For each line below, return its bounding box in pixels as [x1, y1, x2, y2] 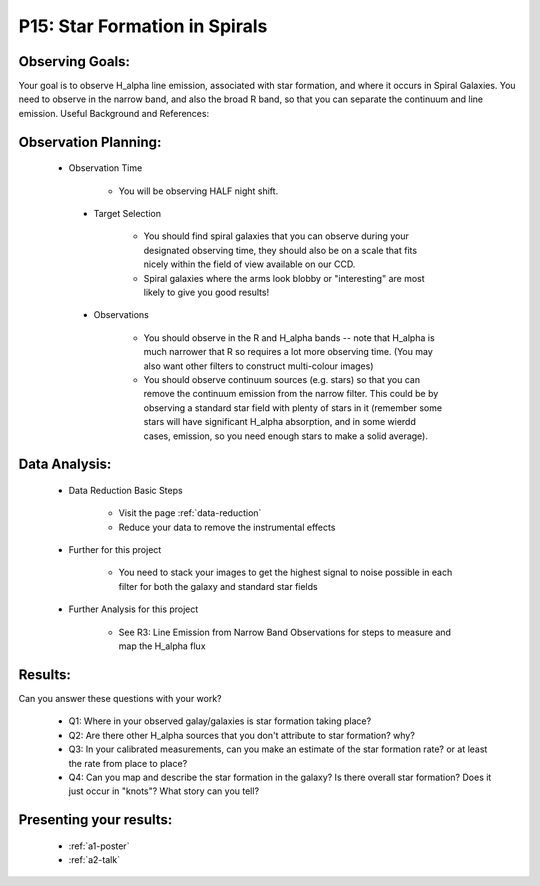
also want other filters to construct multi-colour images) [143, 360, 374, 372]
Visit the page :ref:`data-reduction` [118, 507, 262, 519]
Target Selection [93, 208, 162, 220]
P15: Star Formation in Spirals [18, 15, 268, 37]
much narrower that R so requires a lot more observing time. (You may [143, 346, 434, 358]
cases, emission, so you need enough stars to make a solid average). [143, 430, 429, 442]
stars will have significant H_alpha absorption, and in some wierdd [143, 416, 417, 428]
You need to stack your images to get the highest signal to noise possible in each [118, 566, 453, 579]
